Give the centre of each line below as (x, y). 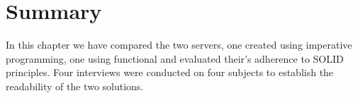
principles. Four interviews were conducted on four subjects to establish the (170, 72)
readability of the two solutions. (75, 86)
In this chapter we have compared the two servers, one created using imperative (179, 45)
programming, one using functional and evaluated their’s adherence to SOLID (175, 58)
